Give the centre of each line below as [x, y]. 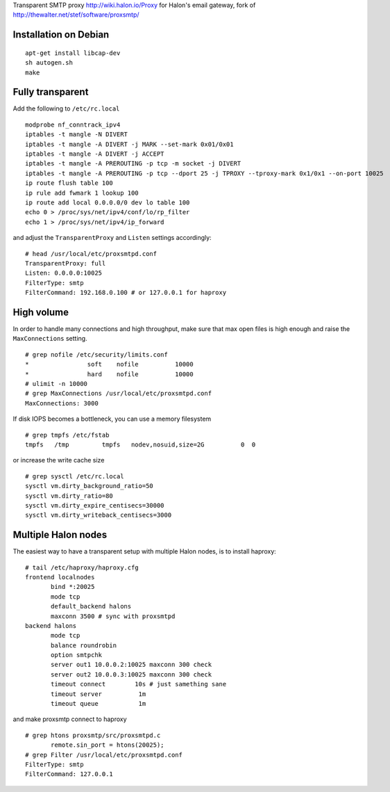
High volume [41, 312]
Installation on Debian [61, 35]
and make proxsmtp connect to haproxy [70, 719]
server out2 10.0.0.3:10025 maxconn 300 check [131, 674]
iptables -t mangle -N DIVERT [77, 135]
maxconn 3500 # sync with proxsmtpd [113, 616]
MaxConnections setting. [50, 339]
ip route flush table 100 [69, 183]
